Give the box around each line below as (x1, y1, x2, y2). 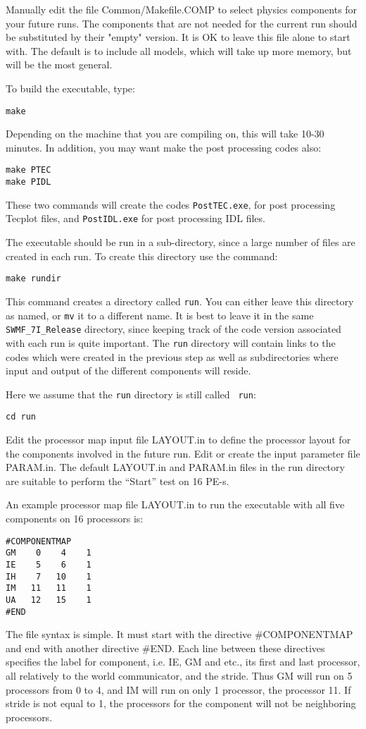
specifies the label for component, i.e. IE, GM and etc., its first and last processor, (6, 654, 360, 669)
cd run (6, 412, 36, 422)
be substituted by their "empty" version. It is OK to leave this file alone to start (6, 30, 351, 44)
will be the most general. (6, 57, 113, 72)
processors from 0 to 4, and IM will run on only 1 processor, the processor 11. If (6, 682, 351, 697)
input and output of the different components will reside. (6, 363, 251, 378)
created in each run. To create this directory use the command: (6, 248, 278, 263)
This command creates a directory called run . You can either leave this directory (6, 293, 354, 308)
